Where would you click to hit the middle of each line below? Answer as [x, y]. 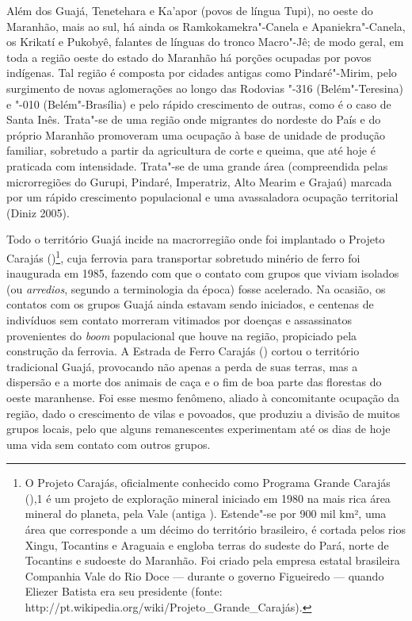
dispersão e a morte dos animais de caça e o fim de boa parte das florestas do [194, 382]
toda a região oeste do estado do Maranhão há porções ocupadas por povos [189, 57]
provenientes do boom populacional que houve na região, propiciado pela [182, 335]
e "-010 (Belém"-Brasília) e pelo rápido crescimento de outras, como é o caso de [199, 103]
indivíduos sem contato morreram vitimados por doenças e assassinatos [179, 319]
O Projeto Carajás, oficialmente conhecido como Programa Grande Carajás [208, 483]
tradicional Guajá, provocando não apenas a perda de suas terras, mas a [182, 366]
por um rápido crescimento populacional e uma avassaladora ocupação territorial [202, 197]
